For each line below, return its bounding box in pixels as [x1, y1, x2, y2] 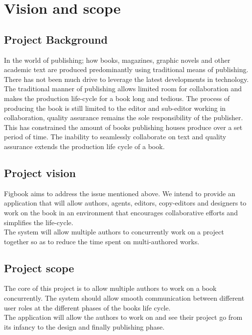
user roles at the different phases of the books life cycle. [4, 302, 171, 312]
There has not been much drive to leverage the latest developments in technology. [4, 74, 249, 84]
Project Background [4, 31, 108, 47]
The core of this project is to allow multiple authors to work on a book [4, 283, 217, 293]
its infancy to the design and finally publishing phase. [4, 321, 165, 332]
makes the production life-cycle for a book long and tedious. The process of [4, 93, 230, 103]
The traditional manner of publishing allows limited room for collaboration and [4, 83, 242, 94]
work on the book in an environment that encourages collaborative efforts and [4, 207, 238, 217]
